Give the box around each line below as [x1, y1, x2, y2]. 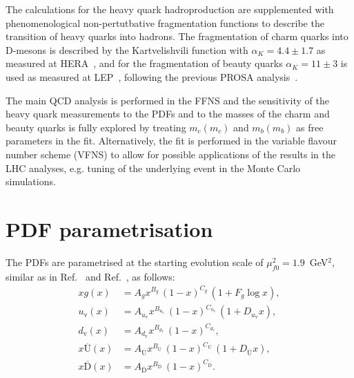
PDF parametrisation [6, 214, 213, 243]
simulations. [6, 174, 56, 189]
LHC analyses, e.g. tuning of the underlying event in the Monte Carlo [6, 160, 301, 175]
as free [296, 120, 324, 134]
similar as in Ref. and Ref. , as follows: [6, 269, 175, 283]
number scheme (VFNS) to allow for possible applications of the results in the [6, 147, 335, 161]
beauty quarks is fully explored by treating [6, 120, 186, 134]
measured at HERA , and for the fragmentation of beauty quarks [6, 56, 283, 70]
